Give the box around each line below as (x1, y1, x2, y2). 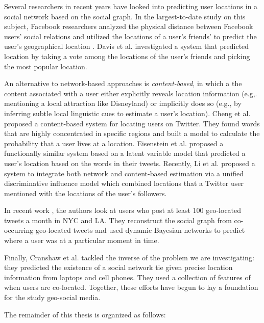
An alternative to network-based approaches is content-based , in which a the (4, 78, 242, 89)
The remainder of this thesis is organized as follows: (4, 309, 166, 319)
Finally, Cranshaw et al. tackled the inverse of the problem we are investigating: (4, 252, 254, 262)
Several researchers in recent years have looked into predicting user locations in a (4, 1, 258, 11)
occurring (4, 225, 34, 235)
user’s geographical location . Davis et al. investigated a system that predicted (4, 41, 249, 51)
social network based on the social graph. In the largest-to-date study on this (4, 11, 246, 21)
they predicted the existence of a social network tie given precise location (4, 262, 233, 273)
